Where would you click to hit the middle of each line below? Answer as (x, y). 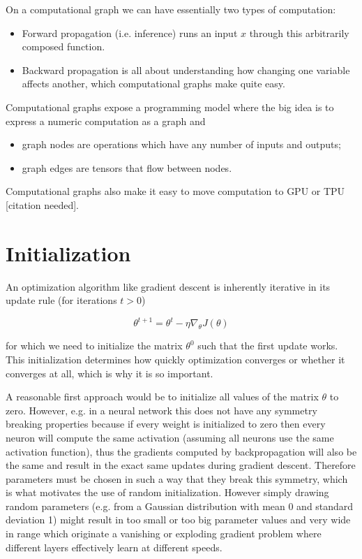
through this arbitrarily (299, 32)
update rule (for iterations (61, 300)
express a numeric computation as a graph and (106, 121)
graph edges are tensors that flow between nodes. (127, 167)
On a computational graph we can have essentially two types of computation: (171, 9)
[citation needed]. (43, 204)
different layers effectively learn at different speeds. (114, 547)
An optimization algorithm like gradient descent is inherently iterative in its (168, 286)
